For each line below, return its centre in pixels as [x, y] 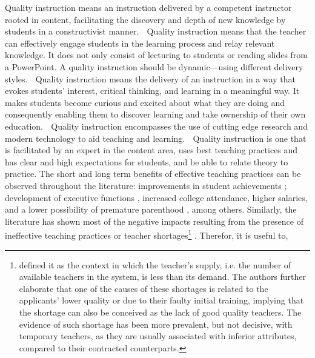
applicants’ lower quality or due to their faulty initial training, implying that [161, 300]
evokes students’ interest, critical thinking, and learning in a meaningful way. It [152, 91]
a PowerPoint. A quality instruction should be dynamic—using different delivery [154, 66]
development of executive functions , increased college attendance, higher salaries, [156, 197]
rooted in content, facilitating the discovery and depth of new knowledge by [145, 19]
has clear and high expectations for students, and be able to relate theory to [147, 161]
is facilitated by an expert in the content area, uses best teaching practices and [151, 150]
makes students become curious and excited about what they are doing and [145, 102]
